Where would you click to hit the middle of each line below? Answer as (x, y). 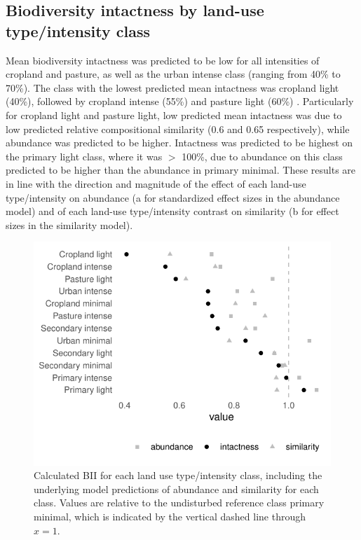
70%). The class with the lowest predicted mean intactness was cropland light (172, 87)
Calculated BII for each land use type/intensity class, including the (178, 475)
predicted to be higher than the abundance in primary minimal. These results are (181, 170)
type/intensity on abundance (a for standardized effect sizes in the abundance (173, 197)
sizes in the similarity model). (69, 224)
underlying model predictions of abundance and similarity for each (176, 489)
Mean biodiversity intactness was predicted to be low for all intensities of (163, 60)
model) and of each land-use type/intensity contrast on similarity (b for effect (172, 211)
